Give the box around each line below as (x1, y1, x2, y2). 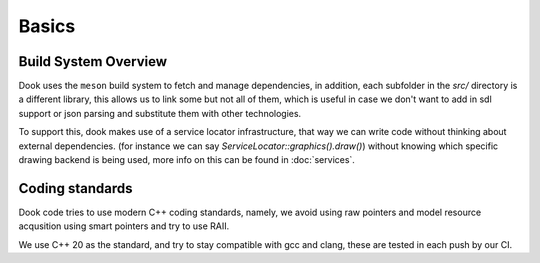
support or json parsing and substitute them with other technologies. (18, 107, 302, 119)
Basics (18, 15, 76, 37)
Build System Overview (18, 53, 167, 70)
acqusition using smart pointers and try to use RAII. (18, 220, 230, 232)
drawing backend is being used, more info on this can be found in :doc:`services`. (18, 154, 355, 166)
